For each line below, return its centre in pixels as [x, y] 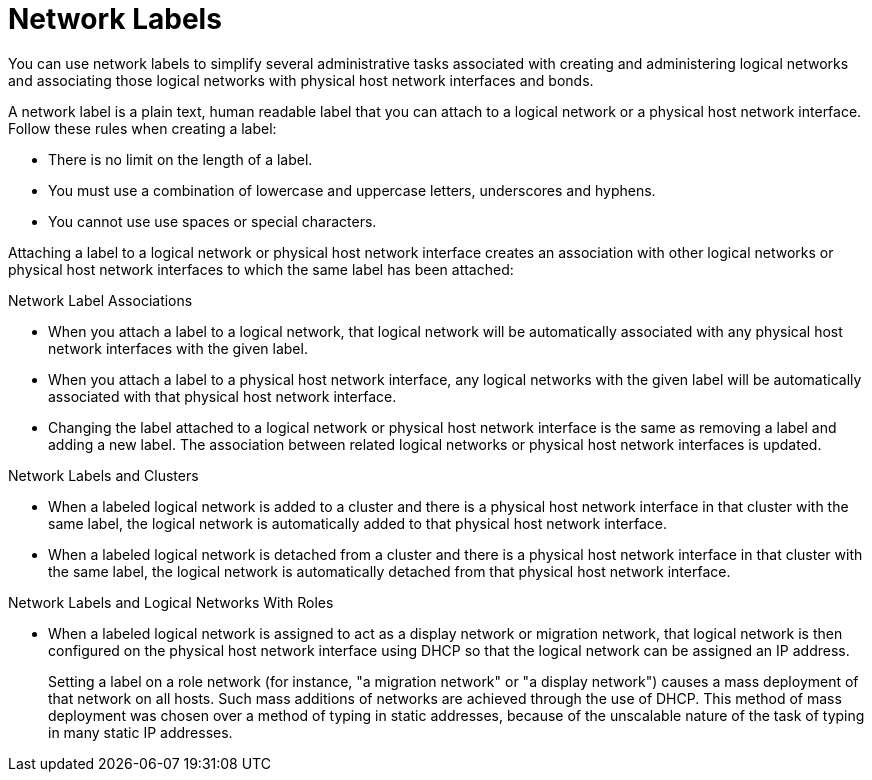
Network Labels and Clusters [103, 475]
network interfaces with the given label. [178, 348]
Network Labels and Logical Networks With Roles [171, 602]
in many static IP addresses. [140, 732]
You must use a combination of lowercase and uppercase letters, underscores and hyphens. [352, 190]
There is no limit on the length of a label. [180, 159]
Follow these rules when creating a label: [142, 128]
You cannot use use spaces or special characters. [212, 221]
